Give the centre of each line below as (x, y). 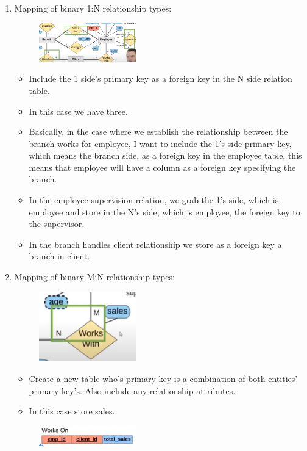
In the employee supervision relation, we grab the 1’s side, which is (154, 200)
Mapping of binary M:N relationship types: (94, 277)
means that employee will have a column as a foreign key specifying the (162, 167)
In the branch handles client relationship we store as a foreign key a (155, 244)
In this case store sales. (72, 411)
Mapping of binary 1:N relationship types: (93, 8)
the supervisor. (57, 224)
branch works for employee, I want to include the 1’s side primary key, (160, 143)
